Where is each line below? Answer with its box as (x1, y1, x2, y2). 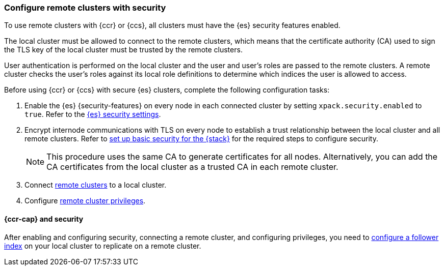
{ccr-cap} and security (4, 214, 84, 223)
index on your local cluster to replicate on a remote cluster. (4, 241, 201, 250)
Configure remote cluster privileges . (24, 196, 146, 205)
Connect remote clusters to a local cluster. (24, 181, 167, 190)
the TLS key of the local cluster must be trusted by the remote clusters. (4, 45, 243, 54)
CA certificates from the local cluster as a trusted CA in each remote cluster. (46, 162, 338, 172)
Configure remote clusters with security (4, 3, 166, 13)
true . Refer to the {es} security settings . (24, 110, 161, 119)
